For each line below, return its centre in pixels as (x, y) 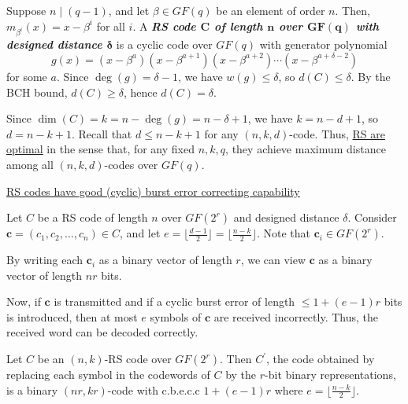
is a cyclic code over (164, 44)
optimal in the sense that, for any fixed (100, 149)
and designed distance (286, 217)
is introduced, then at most (72, 316)
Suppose (26, 10)
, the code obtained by (320, 359)
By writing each (45, 260)
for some (27, 76)
